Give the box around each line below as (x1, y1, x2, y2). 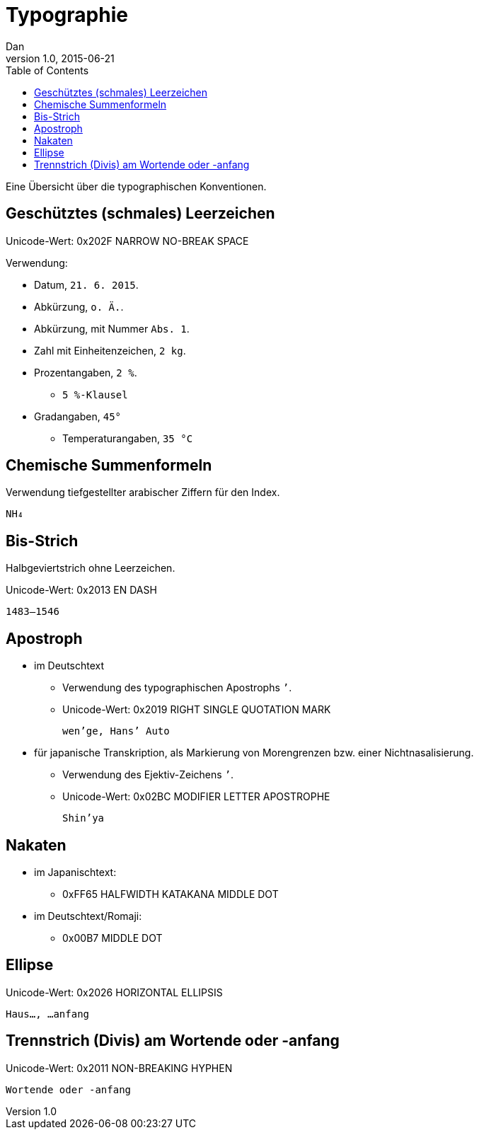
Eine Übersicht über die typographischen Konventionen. (6, 180, 267, 192)
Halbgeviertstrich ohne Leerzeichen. (6, 562, 175, 575)
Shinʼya (62, 812, 105, 824)
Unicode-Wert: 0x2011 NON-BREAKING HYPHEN (6, 1061, 233, 1074)
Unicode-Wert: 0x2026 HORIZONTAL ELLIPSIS (6, 986, 223, 998)
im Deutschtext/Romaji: (34, 909, 142, 922)
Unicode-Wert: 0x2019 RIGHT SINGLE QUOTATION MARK (62, 703, 331, 716)
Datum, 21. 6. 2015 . (34, 278, 139, 291)
